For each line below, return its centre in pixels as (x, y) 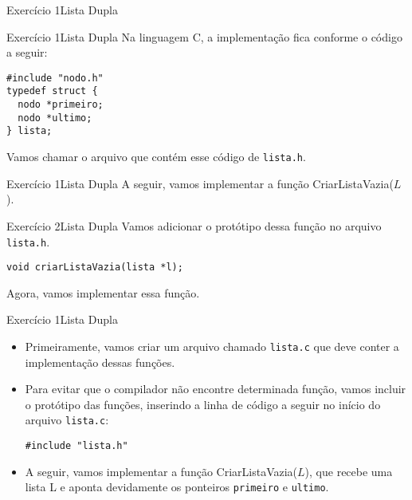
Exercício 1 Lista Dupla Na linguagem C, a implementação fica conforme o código (204, 36)
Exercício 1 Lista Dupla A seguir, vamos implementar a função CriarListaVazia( (200, 183)
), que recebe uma (349, 471)
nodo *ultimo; (55, 118)
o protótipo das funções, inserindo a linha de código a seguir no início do (203, 404)
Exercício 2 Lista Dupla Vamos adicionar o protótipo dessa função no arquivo (194, 225)
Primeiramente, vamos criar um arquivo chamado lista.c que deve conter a (212, 346)
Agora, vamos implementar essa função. (103, 292)
